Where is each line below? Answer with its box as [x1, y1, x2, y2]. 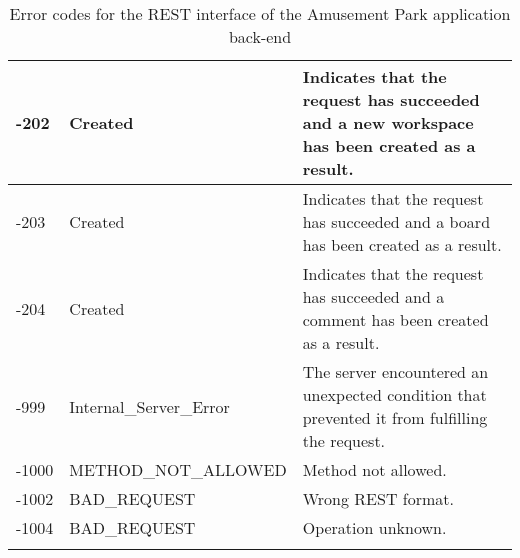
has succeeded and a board [302, 210, 491, 233]
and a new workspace [302, 111, 474, 134]
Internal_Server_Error [69, 394, 230, 418]
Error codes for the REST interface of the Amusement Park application [9, 2, 511, 25]
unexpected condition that [302, 383, 487, 406]
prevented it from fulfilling [302, 406, 488, 429]
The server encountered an [302, 360, 489, 383]
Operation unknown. [302, 516, 447, 539]
